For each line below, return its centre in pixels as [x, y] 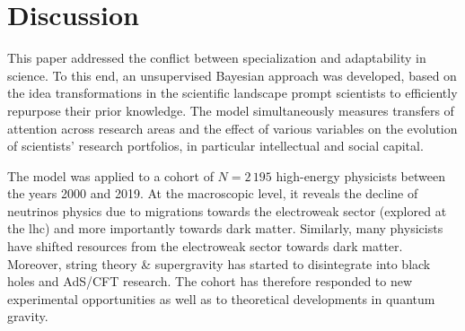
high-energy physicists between [360, 175]
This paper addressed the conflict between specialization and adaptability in [217, 58]
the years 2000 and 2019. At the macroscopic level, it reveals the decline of [213, 193]
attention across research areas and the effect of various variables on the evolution [232, 128]
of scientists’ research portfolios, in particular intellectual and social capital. [215, 146]
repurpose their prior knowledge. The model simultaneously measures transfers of [231, 110]
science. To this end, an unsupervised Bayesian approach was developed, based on [232, 75]
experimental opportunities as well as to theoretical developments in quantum [221, 298]
